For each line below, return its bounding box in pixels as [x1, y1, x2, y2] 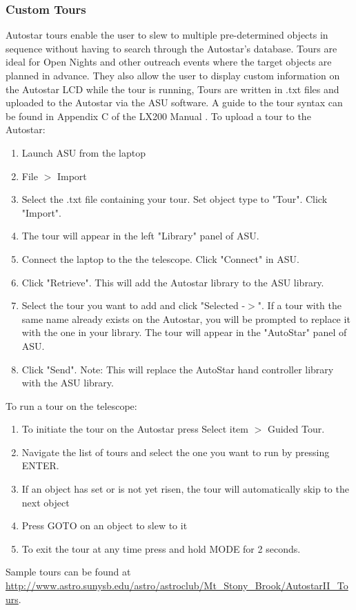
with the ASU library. [21, 375, 114, 390]
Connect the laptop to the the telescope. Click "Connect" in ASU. [21, 251, 299, 266]
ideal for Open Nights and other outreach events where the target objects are [6, 55, 332, 69]
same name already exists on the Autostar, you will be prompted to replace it [21, 311, 350, 326]
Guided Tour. [267, 422, 325, 436]
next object [21, 495, 70, 509]
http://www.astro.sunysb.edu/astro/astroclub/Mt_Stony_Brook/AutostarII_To [6, 578, 348, 593]
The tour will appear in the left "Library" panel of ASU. [21, 228, 259, 243]
